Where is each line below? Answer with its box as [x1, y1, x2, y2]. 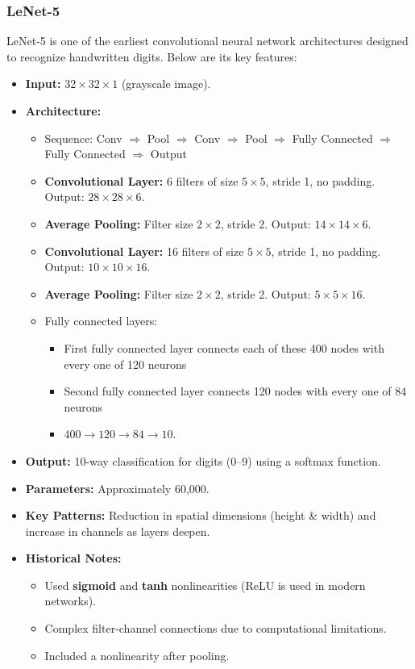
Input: [25, 75, 61, 92]
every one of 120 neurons [64, 355, 187, 372]
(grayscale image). [121, 75, 211, 92]
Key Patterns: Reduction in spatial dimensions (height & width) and [25, 507, 376, 524]
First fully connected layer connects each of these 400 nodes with [64, 339, 384, 356]
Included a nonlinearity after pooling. [44, 646, 230, 663]
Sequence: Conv [44, 129, 122, 146]
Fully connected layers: [44, 312, 158, 329]
